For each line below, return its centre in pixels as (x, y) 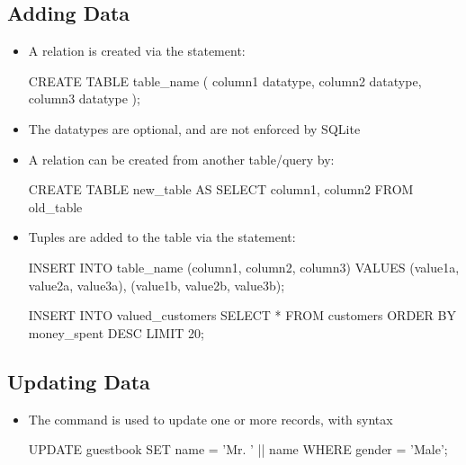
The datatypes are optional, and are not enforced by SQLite (194, 128)
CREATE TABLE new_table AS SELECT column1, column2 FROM (221, 189)
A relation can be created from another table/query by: (181, 159)
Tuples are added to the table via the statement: (162, 237)
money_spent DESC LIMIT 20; (116, 332)
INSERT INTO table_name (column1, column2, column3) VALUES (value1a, (244, 267)
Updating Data (79, 381)
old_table (55, 206)
